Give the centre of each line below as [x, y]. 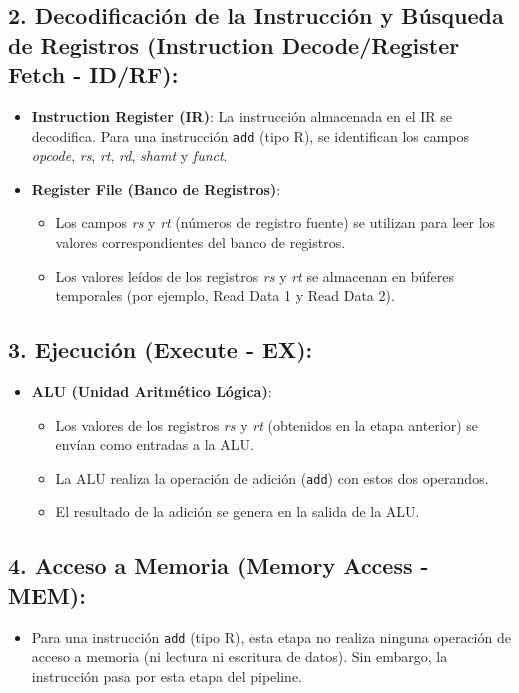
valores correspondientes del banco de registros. [200, 242]
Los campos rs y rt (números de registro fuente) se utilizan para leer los [275, 222]
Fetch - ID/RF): [93, 74]
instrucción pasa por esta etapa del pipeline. [167, 675]
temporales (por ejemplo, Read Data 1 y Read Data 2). [225, 295]
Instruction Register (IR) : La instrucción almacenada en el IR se [241, 115]
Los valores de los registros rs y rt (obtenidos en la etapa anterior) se [267, 424]
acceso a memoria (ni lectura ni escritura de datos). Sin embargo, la [239, 656]
